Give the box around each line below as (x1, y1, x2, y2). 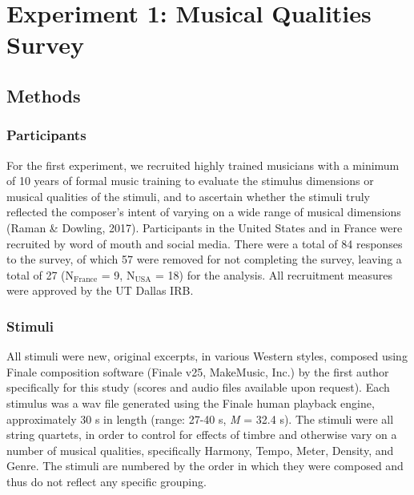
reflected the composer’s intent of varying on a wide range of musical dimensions (6, 203, 401, 220)
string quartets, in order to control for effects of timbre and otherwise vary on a (6, 426, 397, 443)
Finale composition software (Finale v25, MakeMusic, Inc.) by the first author (6, 363, 389, 380)
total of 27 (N (6, 266, 74, 283)
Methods (6, 82, 81, 107)
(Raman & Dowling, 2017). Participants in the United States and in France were (6, 219, 403, 235)
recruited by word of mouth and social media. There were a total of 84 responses (6, 235, 403, 252)
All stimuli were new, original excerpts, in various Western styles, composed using (6, 348, 408, 364)
